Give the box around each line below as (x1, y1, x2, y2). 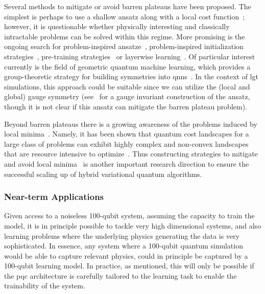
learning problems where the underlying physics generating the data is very (4, 230, 240, 241)
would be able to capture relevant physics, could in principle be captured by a (4, 250, 248, 261)
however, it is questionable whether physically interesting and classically (4, 21, 230, 32)
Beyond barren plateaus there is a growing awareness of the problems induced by (4, 118, 257, 129)
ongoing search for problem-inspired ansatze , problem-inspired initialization (4, 41, 244, 52)
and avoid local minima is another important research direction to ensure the (4, 158, 249, 169)
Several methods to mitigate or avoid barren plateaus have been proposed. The (4, 1, 251, 11)
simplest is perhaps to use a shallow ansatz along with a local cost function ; (4, 11, 245, 21)
